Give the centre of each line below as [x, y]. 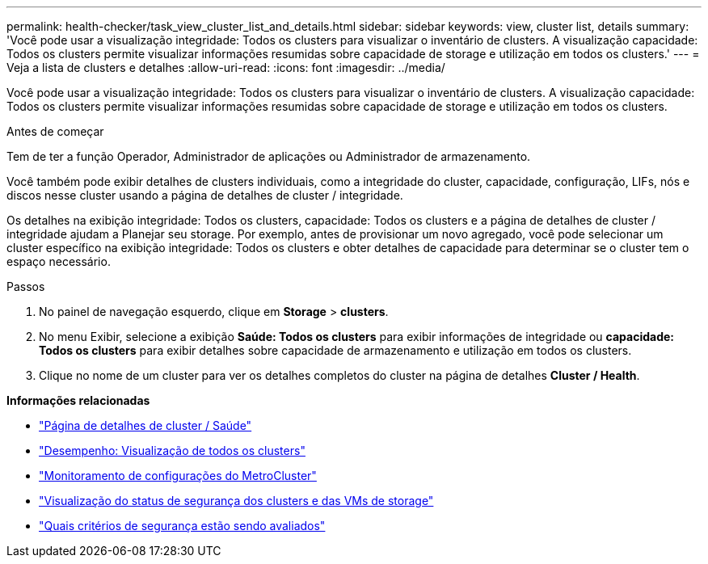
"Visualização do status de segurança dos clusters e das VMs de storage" [236, 501]
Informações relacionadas [78, 400]
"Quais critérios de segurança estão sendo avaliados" [182, 526]
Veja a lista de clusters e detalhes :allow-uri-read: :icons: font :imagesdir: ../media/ [226, 67]
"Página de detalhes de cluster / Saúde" [145, 425]
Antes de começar [55, 131]
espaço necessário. [59, 261]
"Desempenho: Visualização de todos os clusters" [172, 450]
